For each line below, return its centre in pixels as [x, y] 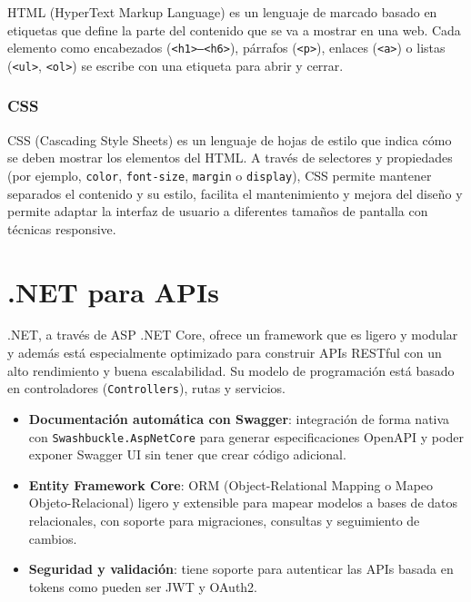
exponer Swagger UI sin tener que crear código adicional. [187, 454]
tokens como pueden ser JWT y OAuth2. [143, 586]
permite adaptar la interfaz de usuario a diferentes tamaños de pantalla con [218, 211]
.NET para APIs [113, 291]
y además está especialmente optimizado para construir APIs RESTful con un [225, 353]
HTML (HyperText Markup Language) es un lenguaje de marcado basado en [222, 12]
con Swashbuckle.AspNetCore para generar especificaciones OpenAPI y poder [246, 436]
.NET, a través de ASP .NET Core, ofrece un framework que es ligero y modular [233, 335]
